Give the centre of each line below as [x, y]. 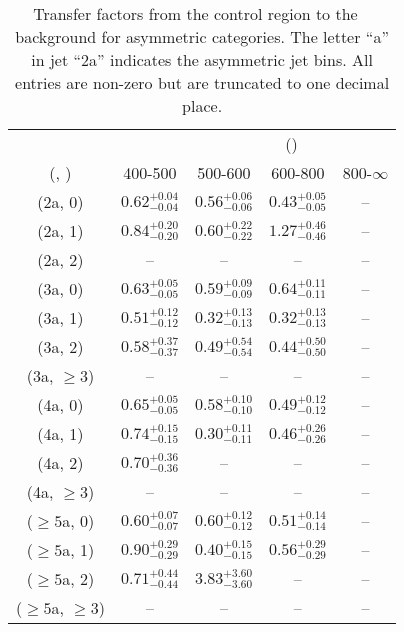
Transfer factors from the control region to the [195, 13]
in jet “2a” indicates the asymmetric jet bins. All [202, 59]
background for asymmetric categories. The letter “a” [202, 36]
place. [202, 105]
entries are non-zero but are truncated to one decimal [202, 82]
